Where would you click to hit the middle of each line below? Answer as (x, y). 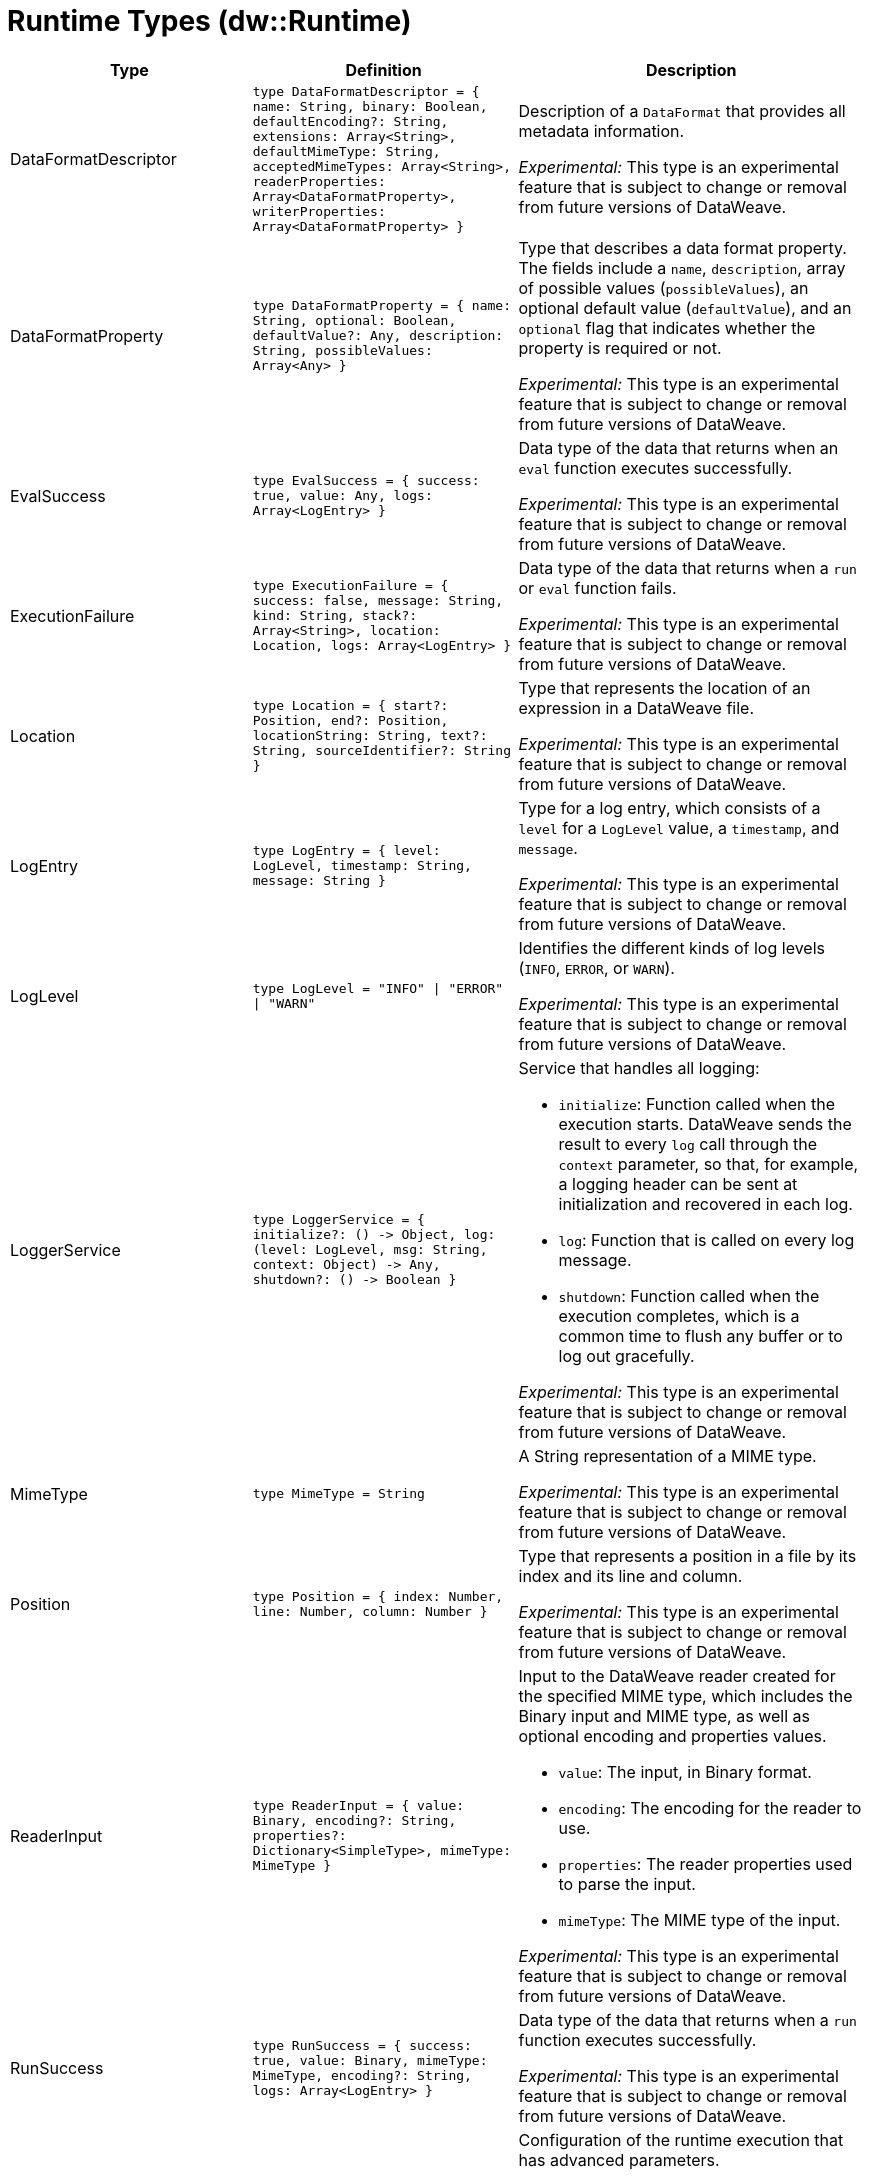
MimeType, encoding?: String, (362, 2075)
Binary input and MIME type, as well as (664, 1715)
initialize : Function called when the (697, 1103)
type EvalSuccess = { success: (366, 481)
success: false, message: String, (378, 601)
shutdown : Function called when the (689, 1295)
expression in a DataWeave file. (636, 707)
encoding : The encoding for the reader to (710, 1807)
